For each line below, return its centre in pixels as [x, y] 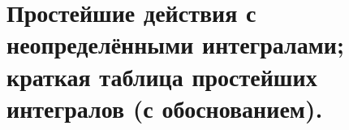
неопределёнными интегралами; [175, 44]
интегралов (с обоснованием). [165, 108]
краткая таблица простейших [162, 76]
